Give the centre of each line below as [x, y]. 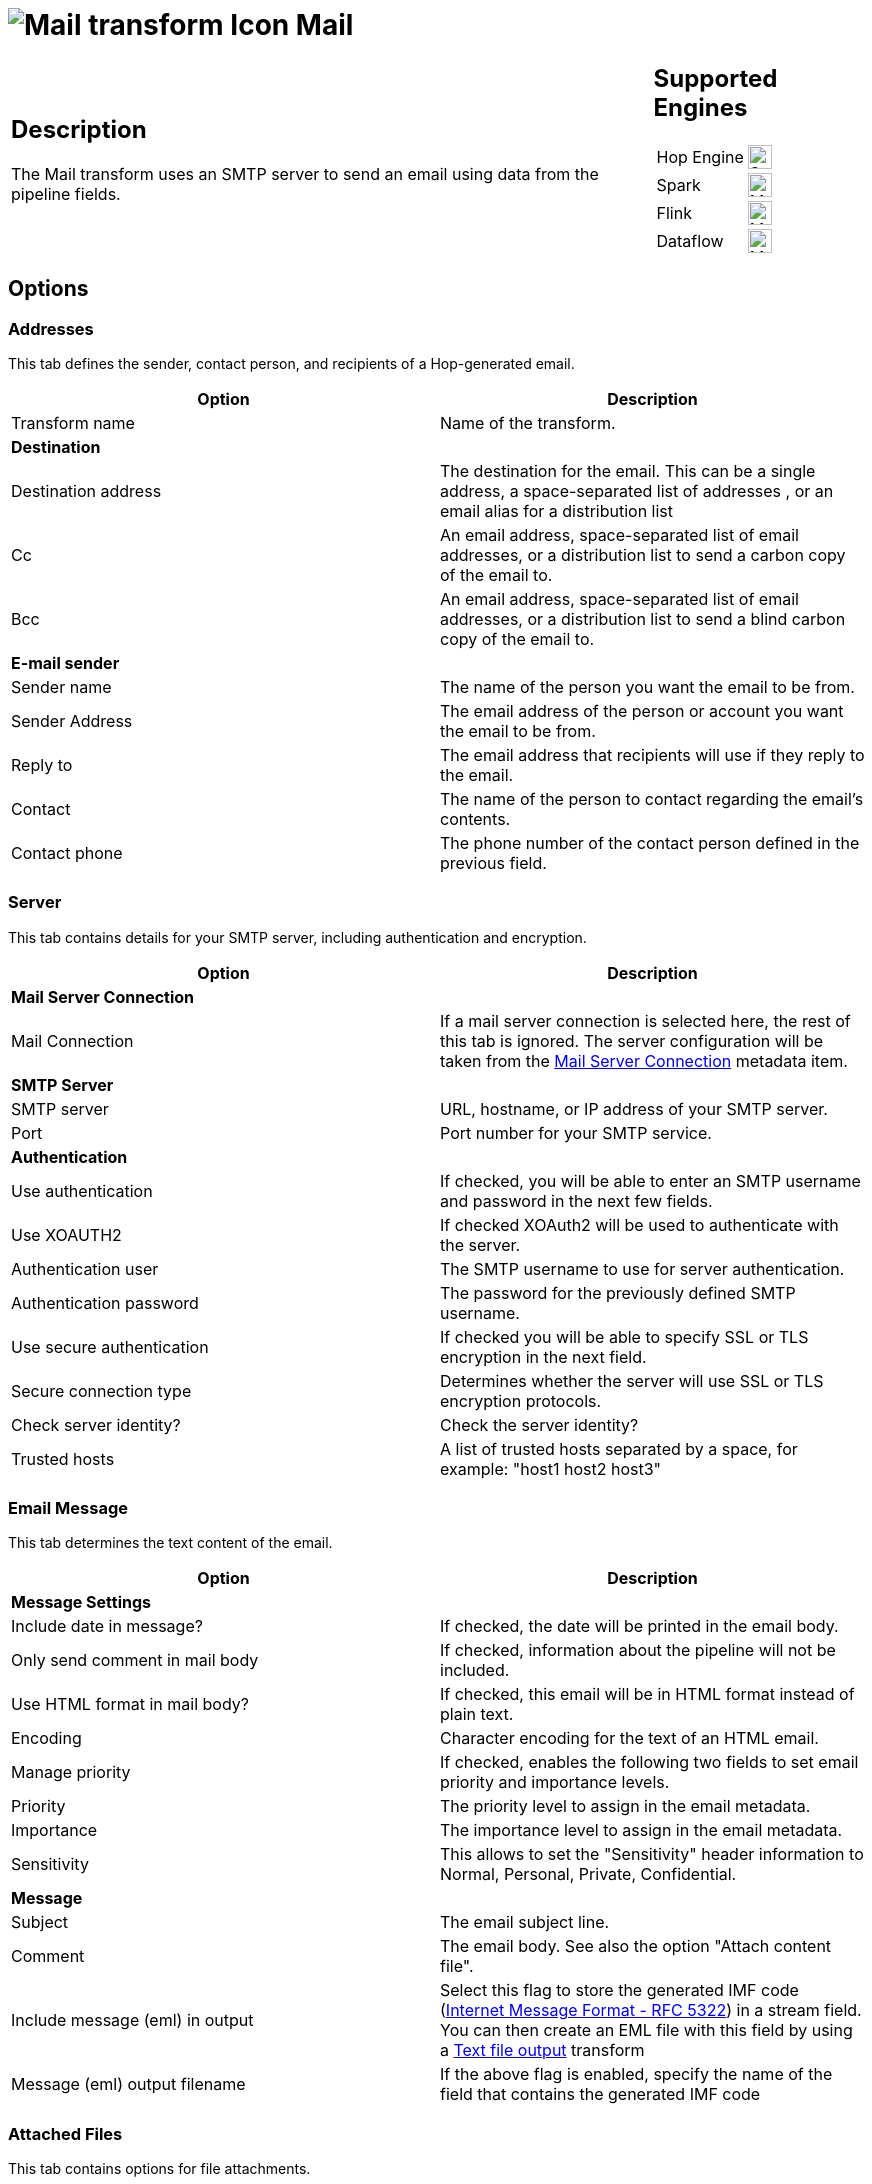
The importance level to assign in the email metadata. [641, 1830]
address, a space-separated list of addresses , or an [637, 490]
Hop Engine [700, 156]
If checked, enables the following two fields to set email [649, 1762]
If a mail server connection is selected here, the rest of [645, 1020]
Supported [715, 78]
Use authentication [82, 1190]
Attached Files [65, 2133]
